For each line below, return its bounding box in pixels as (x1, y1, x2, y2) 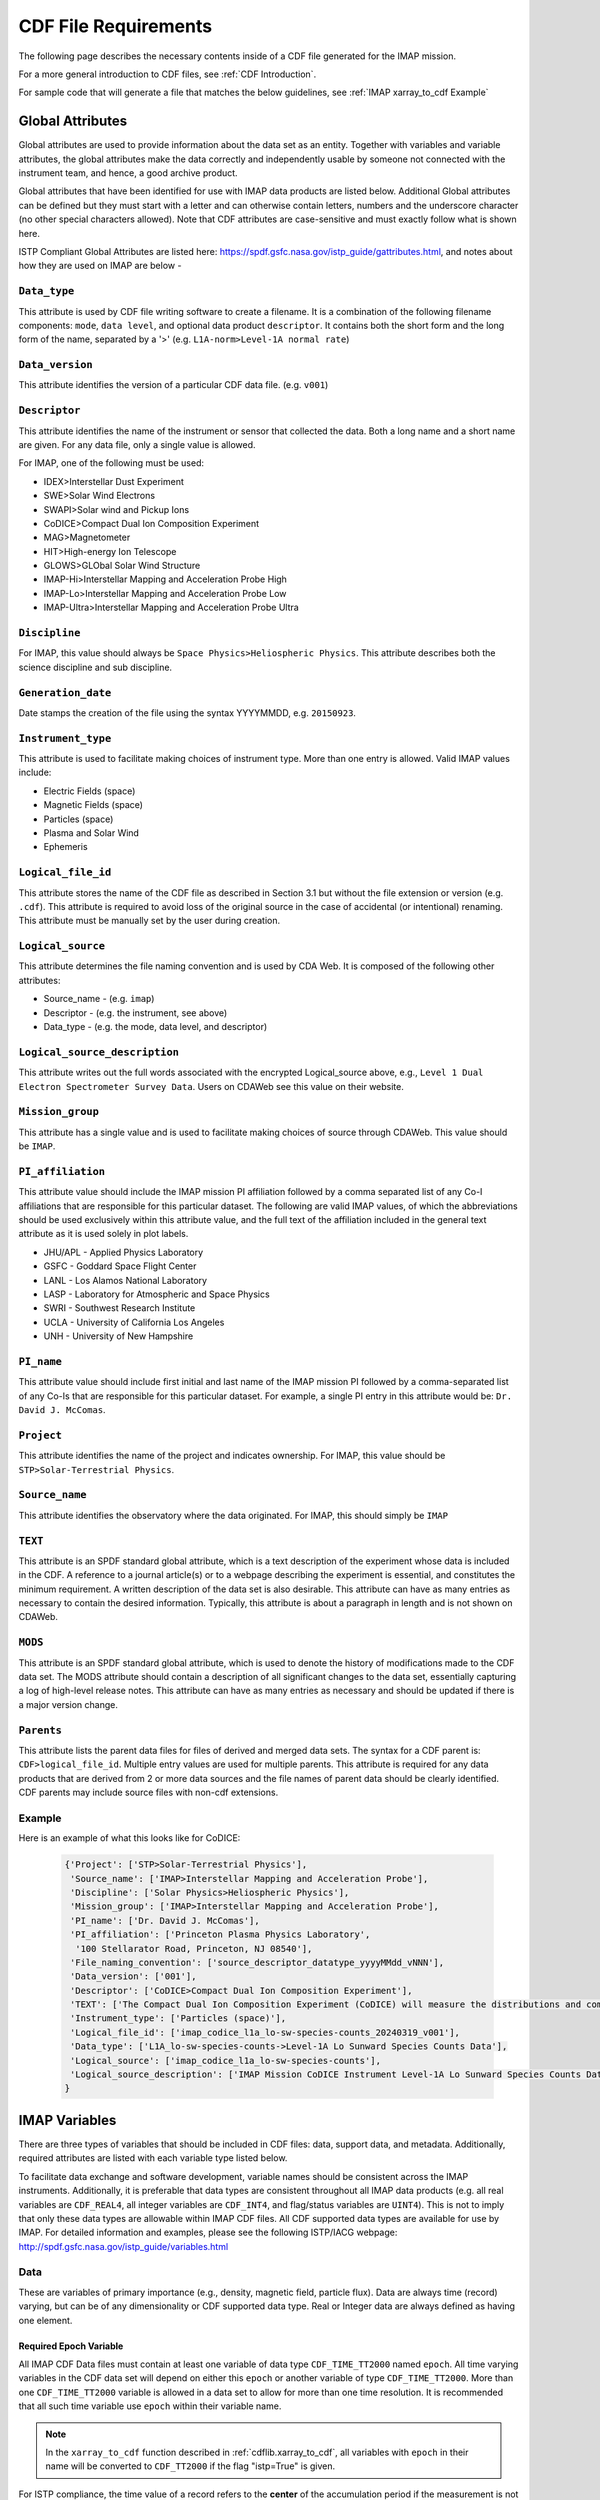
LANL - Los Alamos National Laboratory (43, 1274, 208, 1286)
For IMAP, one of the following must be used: (18, 457, 205, 469)
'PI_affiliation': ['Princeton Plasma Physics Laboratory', (70, 1929, 371, 1940)
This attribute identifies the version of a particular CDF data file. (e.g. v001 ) (18, 379, 329, 391)
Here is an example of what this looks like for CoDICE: (18, 1832, 241, 1844)
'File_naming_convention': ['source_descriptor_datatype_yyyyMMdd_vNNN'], (70, 1956, 445, 1968)
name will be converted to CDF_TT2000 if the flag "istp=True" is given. (45, 2460, 336, 2472)
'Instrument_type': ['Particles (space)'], (70, 2013, 287, 2024)
